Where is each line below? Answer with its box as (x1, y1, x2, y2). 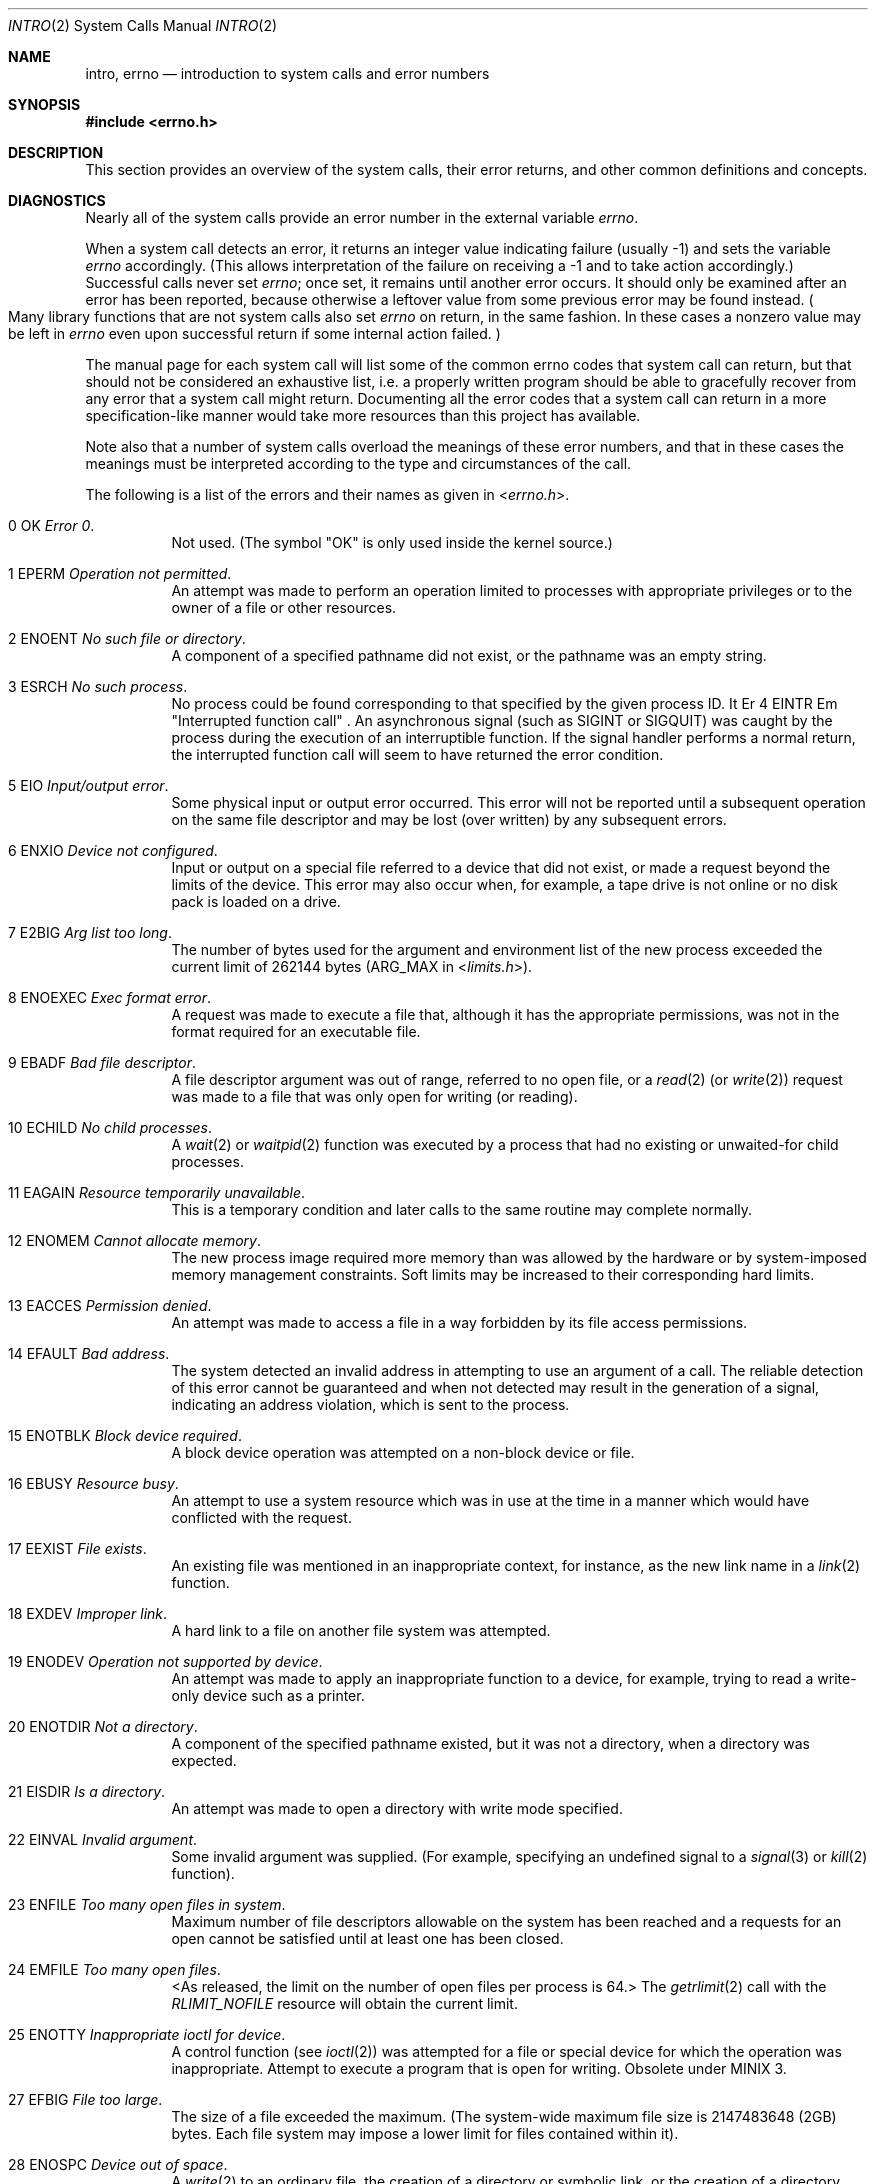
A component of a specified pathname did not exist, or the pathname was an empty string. (171, 647, 767, 664)
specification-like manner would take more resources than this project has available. (85, 407, 641, 424)
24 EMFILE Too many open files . (8, 1961, 221, 1978)
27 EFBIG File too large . (8, 2091, 163, 2108)
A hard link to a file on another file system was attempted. (171, 1622, 551, 1639)
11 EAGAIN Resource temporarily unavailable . (8, 1184, 306, 1201)
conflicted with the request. (171, 1509, 352, 1526)
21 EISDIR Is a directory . (8, 1783, 166, 1800)
